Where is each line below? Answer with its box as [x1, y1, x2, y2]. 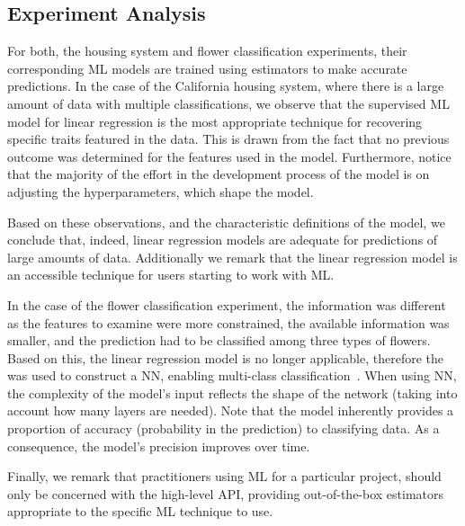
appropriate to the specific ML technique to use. [7, 502, 273, 521]
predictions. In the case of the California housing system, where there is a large [7, 76, 444, 95]
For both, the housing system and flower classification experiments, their [7, 41, 407, 60]
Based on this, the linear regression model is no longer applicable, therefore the [7, 348, 443, 367]
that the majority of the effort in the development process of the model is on [7, 165, 430, 183]
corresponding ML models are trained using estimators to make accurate [7, 58, 407, 77]
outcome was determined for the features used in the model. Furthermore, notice [7, 147, 452, 165]
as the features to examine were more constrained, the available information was [7, 313, 450, 332]
